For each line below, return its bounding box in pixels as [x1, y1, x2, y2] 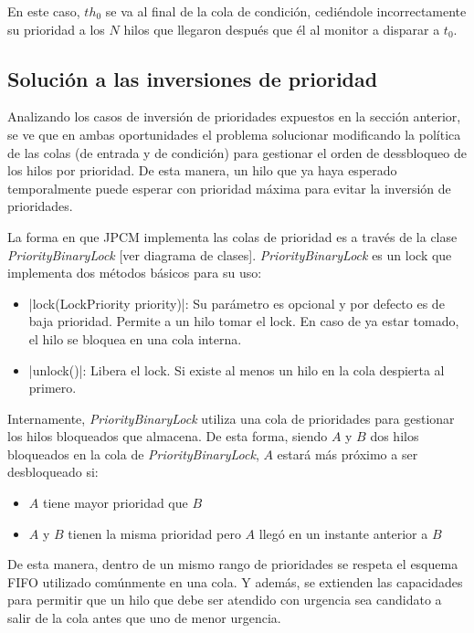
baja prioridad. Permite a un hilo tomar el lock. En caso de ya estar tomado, [28, 311, 459, 331]
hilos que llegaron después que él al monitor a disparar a [123, 19, 440, 38]
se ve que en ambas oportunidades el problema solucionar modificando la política [7, 124, 461, 143]
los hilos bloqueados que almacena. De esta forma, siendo [7, 427, 328, 446]
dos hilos [370, 427, 419, 446]
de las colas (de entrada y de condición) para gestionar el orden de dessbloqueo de [7, 142, 467, 162]
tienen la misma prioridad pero [68, 523, 241, 543]
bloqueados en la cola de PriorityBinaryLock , [7, 444, 259, 463]
